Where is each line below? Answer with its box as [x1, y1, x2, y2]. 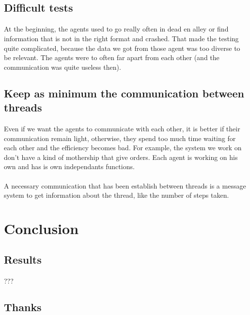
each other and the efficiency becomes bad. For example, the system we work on [4, 142, 242, 153]
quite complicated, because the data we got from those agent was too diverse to [4, 43, 240, 53]
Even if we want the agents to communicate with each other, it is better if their [4, 124, 240, 134]
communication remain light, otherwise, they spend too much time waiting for [4, 133, 236, 143]
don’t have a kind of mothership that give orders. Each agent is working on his [4, 152, 238, 162]
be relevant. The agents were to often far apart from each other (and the [4, 52, 219, 63]
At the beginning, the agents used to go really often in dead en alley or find [4, 24, 229, 34]
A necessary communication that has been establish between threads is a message [4, 180, 246, 190]
